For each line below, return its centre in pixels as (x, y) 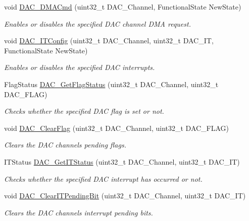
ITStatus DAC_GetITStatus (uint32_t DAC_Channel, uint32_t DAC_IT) (122, 161)
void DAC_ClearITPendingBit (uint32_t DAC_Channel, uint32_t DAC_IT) (125, 196)
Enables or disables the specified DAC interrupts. (80, 67)
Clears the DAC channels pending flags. (65, 145)
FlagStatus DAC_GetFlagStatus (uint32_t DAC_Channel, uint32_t (111, 84)
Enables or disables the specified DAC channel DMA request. (97, 23)
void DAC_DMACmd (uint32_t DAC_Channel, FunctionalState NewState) (123, 7)
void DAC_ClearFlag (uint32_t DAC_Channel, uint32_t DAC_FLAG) (117, 128)
